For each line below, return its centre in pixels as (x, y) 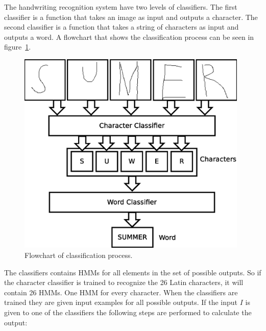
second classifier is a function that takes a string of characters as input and (122, 27)
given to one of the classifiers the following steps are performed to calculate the (128, 312)
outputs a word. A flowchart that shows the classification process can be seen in (129, 37)
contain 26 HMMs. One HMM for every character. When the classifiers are (121, 292)
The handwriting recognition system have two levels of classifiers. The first (121, 7)
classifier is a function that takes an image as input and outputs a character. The (131, 17)
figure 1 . (18, 47)
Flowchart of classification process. (79, 255)
